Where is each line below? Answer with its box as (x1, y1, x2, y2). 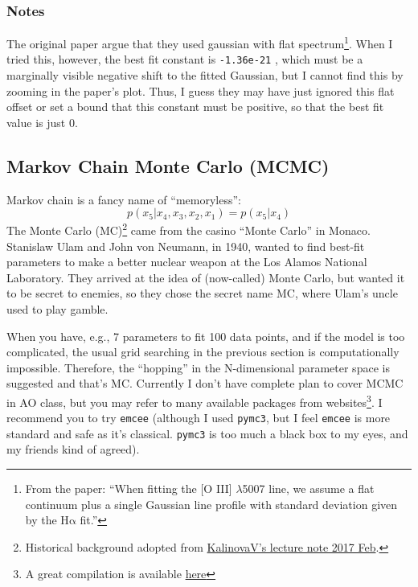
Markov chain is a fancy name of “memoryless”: (6, 191, 241, 207)
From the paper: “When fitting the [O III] (25, 480, 232, 497)
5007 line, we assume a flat (242, 480, 375, 497)
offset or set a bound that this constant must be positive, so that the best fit (6, 98, 384, 115)
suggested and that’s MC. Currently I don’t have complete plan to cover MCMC (6, 375, 404, 392)
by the (25, 511, 57, 528)
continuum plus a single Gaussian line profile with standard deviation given (25, 495, 398, 512)
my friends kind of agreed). (6, 441, 140, 458)
